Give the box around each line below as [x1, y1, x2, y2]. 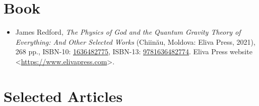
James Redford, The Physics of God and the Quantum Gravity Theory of [15, 27, 241, 37]
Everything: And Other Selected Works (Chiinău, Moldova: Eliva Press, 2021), [15, 36, 255, 47]
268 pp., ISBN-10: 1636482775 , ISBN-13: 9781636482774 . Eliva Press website [15, 46, 252, 57]
